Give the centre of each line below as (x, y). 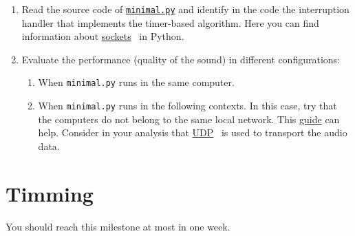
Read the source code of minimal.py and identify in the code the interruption (185, 9)
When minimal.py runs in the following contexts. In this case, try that (187, 106)
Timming (50, 193)
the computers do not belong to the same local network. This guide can (189, 119)
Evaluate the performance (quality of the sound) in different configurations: (181, 59)
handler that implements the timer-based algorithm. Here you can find (170, 22)
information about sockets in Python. (103, 36)
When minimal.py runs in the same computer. (136, 82)
